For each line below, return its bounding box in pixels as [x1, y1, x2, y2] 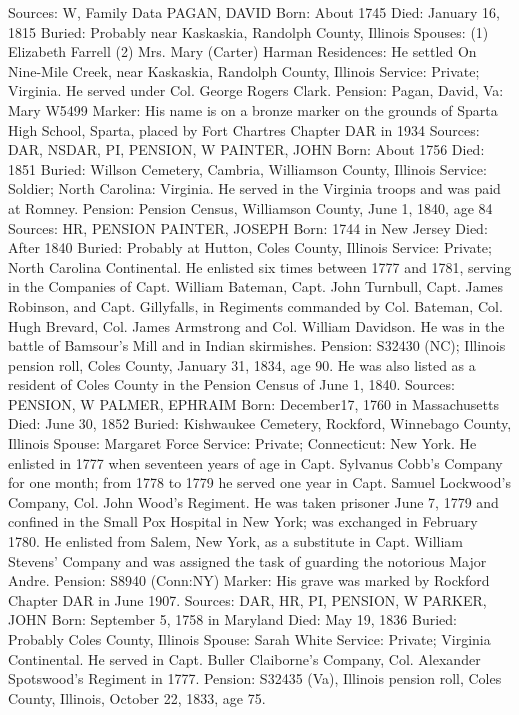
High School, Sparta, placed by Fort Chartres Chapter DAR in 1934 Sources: [8, 119, 480, 140]
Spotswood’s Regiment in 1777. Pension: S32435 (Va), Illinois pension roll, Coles [8, 668, 502, 689]
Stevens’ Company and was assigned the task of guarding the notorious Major [8, 550, 487, 571]
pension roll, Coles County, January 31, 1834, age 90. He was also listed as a [8, 354, 476, 375]
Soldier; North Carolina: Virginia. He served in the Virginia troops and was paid [8, 178, 501, 199]
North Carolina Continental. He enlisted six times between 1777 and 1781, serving [8, 256, 512, 277]
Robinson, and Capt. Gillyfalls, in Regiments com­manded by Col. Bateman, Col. [8, 295, 503, 316]
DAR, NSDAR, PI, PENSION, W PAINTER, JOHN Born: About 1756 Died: [8, 139, 485, 160]
